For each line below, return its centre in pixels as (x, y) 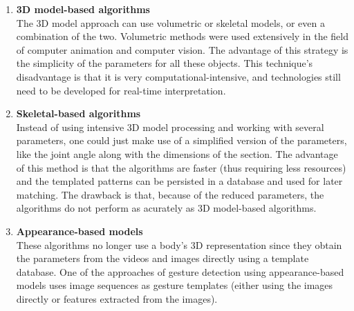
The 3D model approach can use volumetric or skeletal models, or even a (170, 22)
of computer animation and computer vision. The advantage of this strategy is (182, 49)
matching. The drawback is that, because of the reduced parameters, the (170, 194)
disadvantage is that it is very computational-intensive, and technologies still (178, 76)
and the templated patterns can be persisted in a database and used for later (179, 181)
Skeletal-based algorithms (78, 113)
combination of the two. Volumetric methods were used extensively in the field (182, 36)
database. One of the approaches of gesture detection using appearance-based (180, 271)
